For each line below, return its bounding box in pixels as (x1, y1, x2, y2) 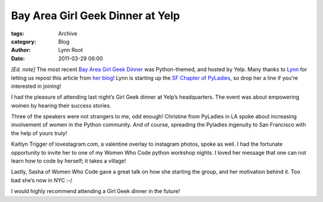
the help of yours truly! (11, 129, 68, 137)
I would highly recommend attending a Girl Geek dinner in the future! (11, 188, 181, 195)
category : (11, 38, 36, 45)
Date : (11, 54, 25, 62)
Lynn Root (58, 47, 83, 54)
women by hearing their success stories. (11, 102, 112, 109)
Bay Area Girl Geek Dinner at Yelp (11, 9, 181, 22)
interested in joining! (11, 82, 62, 90)
